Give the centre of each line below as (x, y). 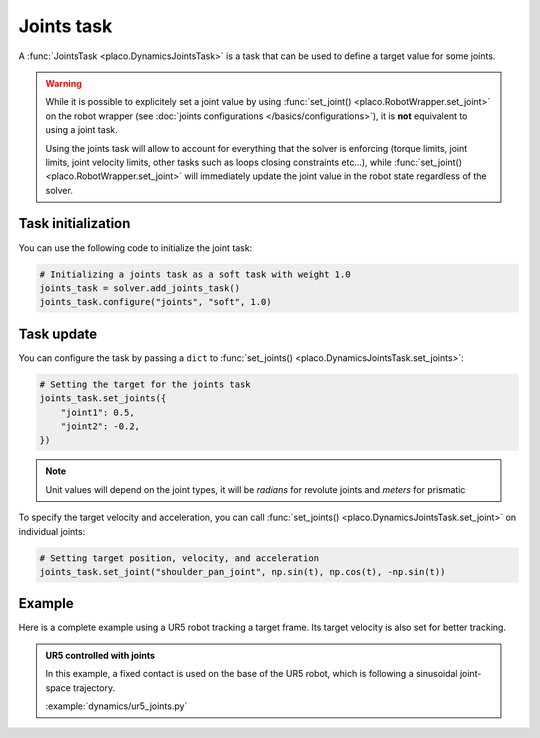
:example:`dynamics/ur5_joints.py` (116, 706)
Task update (58, 333)
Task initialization (74, 223)
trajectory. (94, 687)
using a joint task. (82, 130)
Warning (63, 83)
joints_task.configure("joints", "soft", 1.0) (155, 302)
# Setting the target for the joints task (145, 384)
